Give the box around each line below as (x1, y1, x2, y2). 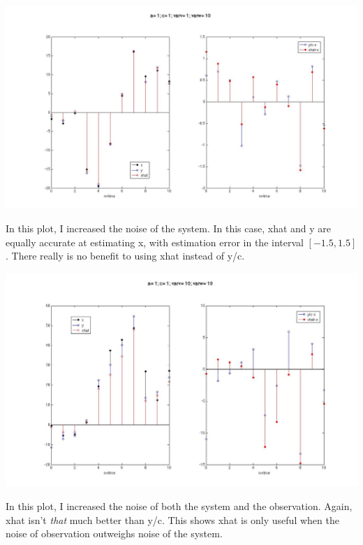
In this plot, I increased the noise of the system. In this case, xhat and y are (6, 220, 332, 235)
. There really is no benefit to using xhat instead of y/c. (6, 248, 245, 263)
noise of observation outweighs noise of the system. (6, 526, 223, 541)
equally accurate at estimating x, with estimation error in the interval (6, 234, 304, 249)
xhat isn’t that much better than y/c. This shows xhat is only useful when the (6, 512, 339, 527)
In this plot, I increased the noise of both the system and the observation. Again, (6, 499, 353, 513)
